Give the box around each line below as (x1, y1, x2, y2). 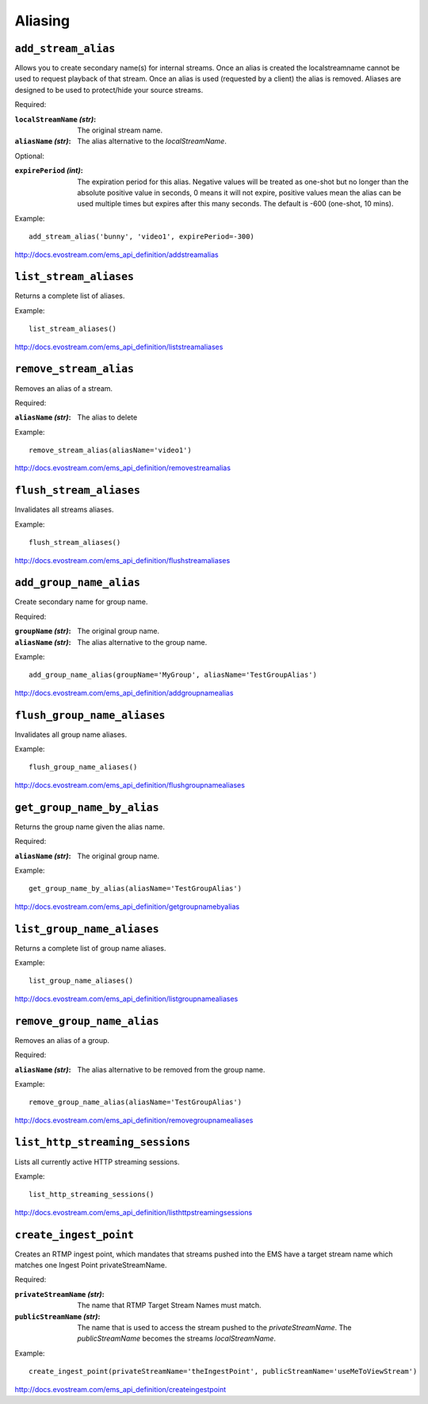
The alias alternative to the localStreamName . (77, 136, 227, 146)
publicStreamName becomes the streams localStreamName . (77, 1333, 277, 1344)
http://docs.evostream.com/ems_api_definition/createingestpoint (14, 1384, 227, 1394)
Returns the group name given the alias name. (14, 822, 166, 831)
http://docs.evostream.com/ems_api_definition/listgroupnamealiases (14, 994, 239, 1003)
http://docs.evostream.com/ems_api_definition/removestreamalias (14, 463, 231, 473)
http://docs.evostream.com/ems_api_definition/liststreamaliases (14, 342, 224, 351)
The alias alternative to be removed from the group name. (77, 1065, 266, 1074)
